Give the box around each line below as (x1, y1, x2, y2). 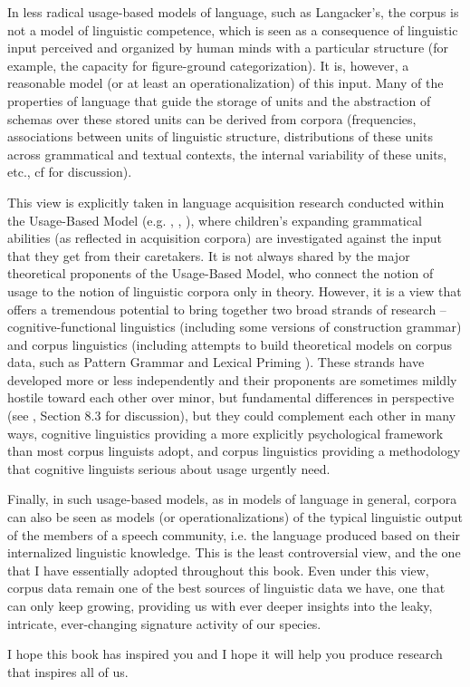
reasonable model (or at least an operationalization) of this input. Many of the (7, 73, 444, 92)
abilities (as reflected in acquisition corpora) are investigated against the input (7, 228, 443, 247)
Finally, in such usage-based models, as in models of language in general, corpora (7, 489, 457, 508)
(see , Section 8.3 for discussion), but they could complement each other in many (7, 406, 456, 425)
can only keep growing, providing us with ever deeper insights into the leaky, (7, 596, 433, 614)
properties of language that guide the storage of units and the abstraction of (7, 91, 431, 110)
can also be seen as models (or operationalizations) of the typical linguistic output (7, 508, 463, 527)
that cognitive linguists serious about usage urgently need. (7, 459, 331, 478)
